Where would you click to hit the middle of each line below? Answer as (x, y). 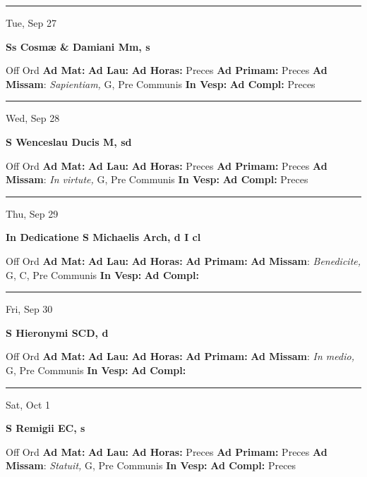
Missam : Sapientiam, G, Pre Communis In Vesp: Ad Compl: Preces (161, 83)
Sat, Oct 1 (28, 404)
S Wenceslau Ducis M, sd (69, 141)
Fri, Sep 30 (29, 309)
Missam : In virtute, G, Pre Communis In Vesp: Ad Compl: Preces (157, 179)
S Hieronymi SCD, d (57, 332)
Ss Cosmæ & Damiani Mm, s (78, 46)
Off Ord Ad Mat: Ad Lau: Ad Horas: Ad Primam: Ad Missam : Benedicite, (183, 260)
